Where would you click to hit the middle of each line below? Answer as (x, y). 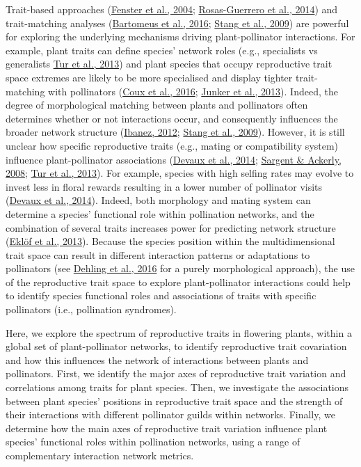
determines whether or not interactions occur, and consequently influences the (172, 118)
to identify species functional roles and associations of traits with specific (161, 295)
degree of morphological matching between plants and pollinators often (157, 105)
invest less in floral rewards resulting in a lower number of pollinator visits (164, 186)
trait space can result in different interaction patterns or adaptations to (158, 254)
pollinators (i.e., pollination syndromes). (91, 309)
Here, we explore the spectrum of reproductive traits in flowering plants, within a (179, 332)
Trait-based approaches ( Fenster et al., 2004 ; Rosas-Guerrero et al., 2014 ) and (172, 9)
